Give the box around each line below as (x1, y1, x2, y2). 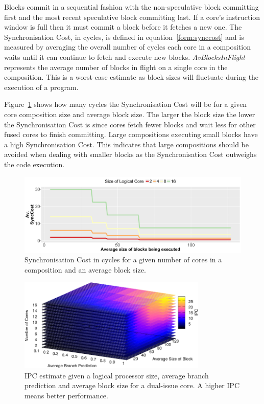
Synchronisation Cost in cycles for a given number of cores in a (25, 254, 222, 265)
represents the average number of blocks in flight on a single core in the (4, 61, 228, 72)
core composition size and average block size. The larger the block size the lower (4, 108, 255, 119)
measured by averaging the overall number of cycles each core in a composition (4, 41, 251, 52)
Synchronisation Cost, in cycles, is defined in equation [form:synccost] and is (4, 31, 244, 42)
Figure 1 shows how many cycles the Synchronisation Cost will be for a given (4, 99, 247, 109)
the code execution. (4, 159, 65, 169)
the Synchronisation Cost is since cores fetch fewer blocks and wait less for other (4, 119, 256, 129)
